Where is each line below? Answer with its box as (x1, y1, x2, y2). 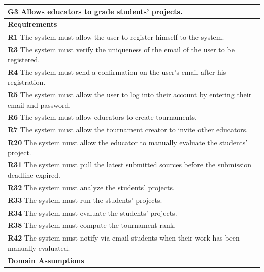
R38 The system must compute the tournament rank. (8, 220, 176, 230)
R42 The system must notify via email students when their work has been (8, 232, 240, 243)
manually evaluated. (8, 242, 70, 253)
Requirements (8, 19, 57, 29)
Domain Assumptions (8, 255, 84, 265)
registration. (8, 77, 46, 87)
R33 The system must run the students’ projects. (8, 194, 162, 205)
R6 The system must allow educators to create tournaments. (8, 112, 197, 122)
